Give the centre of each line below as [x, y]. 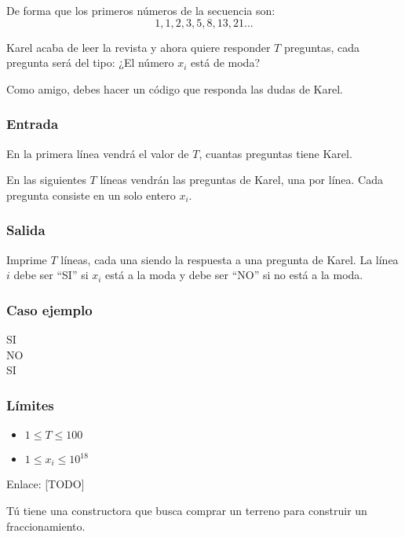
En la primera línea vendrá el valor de [98, 153]
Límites [30, 405]
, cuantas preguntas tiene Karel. [275, 153]
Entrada [33, 124]
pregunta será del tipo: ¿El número [90, 63]
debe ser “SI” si [51, 275]
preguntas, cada [322, 47]
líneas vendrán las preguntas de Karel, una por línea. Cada [241, 180]
